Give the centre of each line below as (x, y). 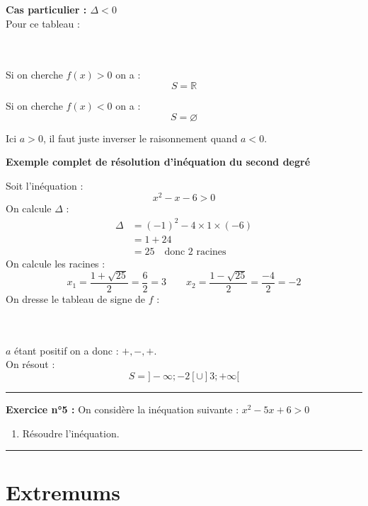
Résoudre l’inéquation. (71, 433)
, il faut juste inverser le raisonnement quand (140, 138)
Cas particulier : (46, 9)
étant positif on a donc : (67, 350)
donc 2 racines (195, 252)
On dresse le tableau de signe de (76, 299)
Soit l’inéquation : (45, 185)
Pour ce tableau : (43, 23)
